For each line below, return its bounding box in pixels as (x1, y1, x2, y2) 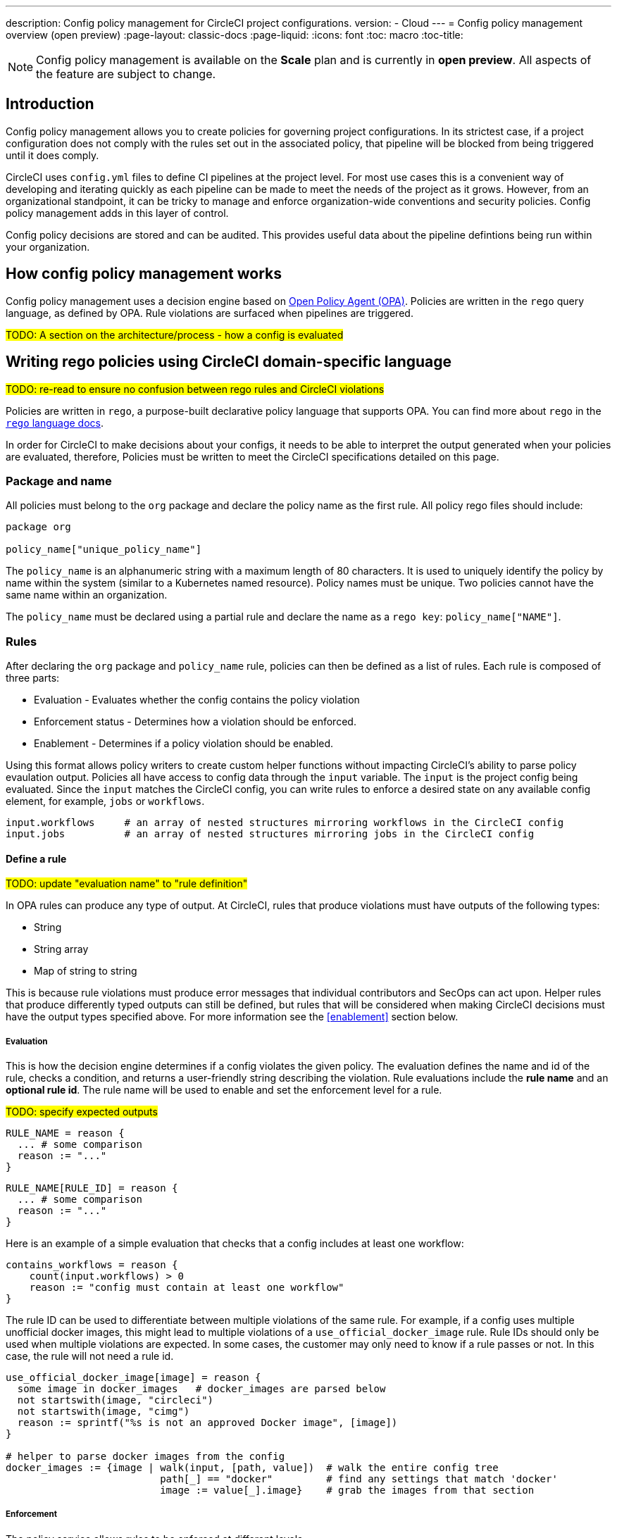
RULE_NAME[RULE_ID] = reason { (6, 1182, 178, 1194)
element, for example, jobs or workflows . (6, 795, 205, 808)
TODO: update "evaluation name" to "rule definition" (6, 877, 248, 890)
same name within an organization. (6, 589, 168, 601)
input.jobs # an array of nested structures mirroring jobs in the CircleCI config (6, 828, 535, 840)
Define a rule (6, 852, 67, 865)
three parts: (6, 672, 60, 684)
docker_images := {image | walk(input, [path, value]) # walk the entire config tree (6, 1462, 499, 1474)
